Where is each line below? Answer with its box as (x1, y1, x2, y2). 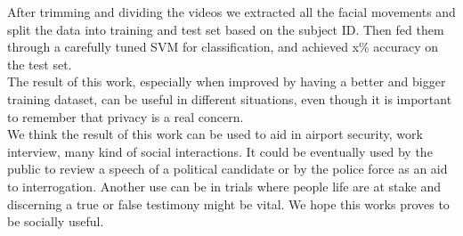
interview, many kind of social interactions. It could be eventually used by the (7, 142, 433, 160)
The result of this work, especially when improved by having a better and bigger (7, 72, 446, 91)
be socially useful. (7, 212, 104, 231)
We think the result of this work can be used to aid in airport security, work (7, 125, 423, 143)
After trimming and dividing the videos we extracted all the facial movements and (7, 3, 456, 20)
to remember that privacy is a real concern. (7, 107, 244, 126)
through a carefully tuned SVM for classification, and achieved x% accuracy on (7, 37, 439, 56)
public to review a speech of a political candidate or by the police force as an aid (7, 159, 448, 178)
